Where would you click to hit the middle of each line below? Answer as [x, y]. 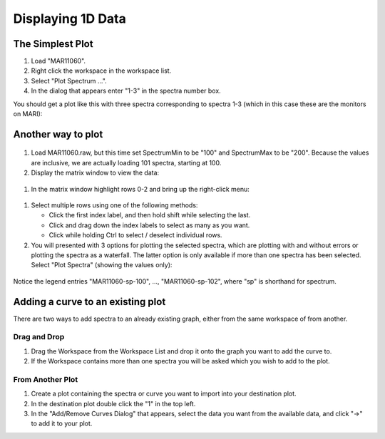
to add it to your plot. [62, 423]
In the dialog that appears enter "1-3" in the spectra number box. [126, 91]
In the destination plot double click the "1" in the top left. [113, 403]
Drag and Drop [39, 337]
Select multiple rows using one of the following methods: [114, 205]
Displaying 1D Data [70, 19]
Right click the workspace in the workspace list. [101, 71]
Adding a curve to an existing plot [89, 302]
